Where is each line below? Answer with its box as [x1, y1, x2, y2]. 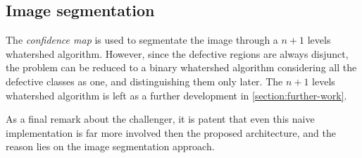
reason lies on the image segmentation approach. [6, 139, 215, 154]
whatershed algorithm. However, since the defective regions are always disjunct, [6, 46, 349, 61]
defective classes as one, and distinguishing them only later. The [6, 73, 283, 88]
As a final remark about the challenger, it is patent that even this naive [6, 111, 315, 126]
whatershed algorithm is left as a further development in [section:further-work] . [6, 87, 347, 102]
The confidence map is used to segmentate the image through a [6, 32, 278, 47]
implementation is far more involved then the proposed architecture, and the [6, 125, 336, 140]
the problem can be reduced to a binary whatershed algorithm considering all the [6, 60, 357, 75]
